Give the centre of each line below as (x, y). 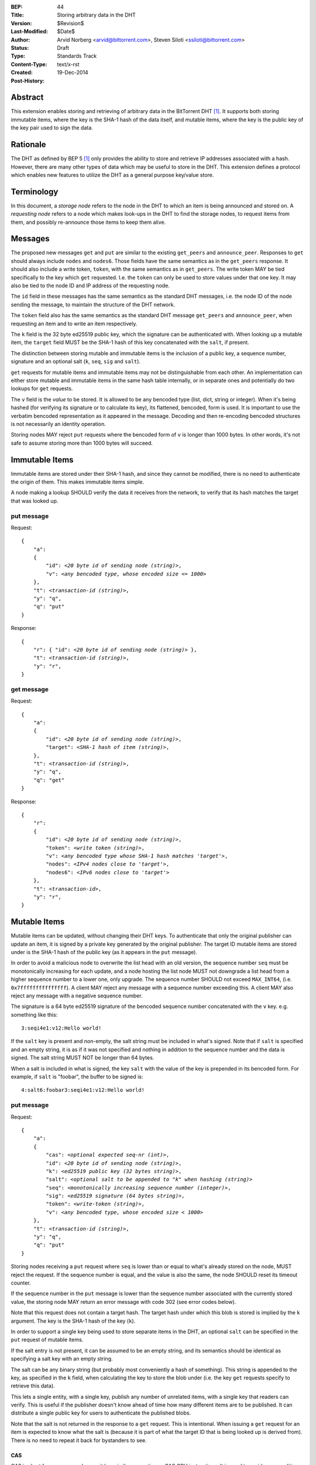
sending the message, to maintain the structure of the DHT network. (93, 304)
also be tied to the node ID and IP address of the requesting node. (90, 286)
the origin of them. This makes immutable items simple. (78, 482)
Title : (18, 15)
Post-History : (28, 81)
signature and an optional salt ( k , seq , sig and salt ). (75, 362)
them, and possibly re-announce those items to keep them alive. (88, 222)
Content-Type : (29, 64)
